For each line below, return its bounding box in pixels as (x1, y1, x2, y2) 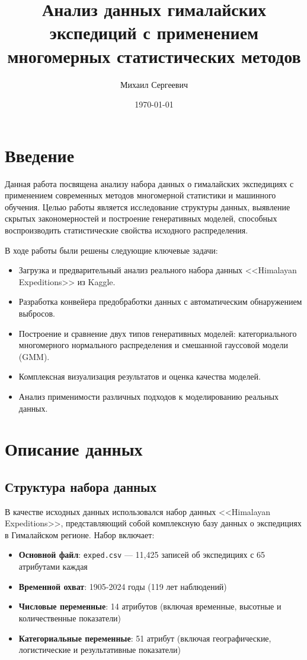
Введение (5, 143, 75, 167)
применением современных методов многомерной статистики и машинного (5, 189, 276, 201)
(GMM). (18, 350, 50, 362)
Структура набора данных (5, 477, 156, 495)
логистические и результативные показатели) (18, 643, 181, 656)
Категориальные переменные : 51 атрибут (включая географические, (18, 631, 271, 644)
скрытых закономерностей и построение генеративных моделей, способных (5, 212, 277, 225)
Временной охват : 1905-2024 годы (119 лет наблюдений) (18, 580, 227, 592)
